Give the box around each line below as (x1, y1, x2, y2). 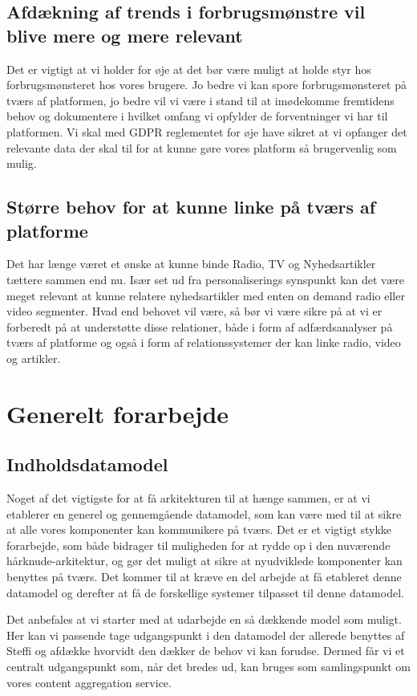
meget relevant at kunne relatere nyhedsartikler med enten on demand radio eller (6, 287, 405, 303)
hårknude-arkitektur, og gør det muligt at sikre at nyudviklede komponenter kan (6, 552, 403, 569)
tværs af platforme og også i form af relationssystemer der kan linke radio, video (6, 334, 401, 351)
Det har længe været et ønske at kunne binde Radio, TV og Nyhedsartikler (6, 255, 376, 272)
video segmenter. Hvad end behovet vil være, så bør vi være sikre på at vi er (6, 303, 383, 320)
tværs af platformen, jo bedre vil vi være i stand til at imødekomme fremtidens (6, 92, 395, 108)
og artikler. (6, 349, 61, 366)
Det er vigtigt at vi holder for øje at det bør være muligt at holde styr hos (6, 60, 371, 77)
